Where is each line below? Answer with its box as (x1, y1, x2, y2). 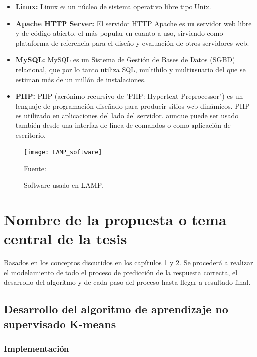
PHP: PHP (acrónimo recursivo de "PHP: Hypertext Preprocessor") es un (15, 91, 243, 101)
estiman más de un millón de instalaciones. (15, 74, 146, 84)
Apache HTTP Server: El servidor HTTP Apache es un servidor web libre (15, 18, 252, 28)
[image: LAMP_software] (24, 149, 102, 156)
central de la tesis (4, 229, 127, 249)
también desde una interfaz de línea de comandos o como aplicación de (15, 119, 231, 130)
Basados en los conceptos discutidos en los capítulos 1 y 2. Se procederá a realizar (4, 257, 253, 268)
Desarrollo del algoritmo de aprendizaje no (4, 301, 228, 317)
